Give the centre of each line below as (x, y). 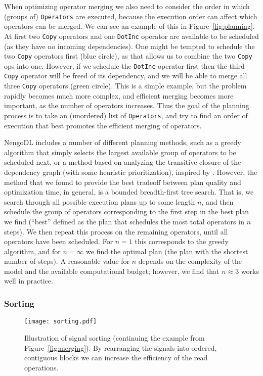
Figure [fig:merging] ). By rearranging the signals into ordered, (121, 347)
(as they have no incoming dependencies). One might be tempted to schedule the (129, 46)
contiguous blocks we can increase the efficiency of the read (116, 358)
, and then (217, 201)
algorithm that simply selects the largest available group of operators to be (120, 152)
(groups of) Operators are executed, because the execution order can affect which (131, 16)
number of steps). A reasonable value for (67, 261)
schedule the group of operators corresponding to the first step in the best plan (127, 211)
